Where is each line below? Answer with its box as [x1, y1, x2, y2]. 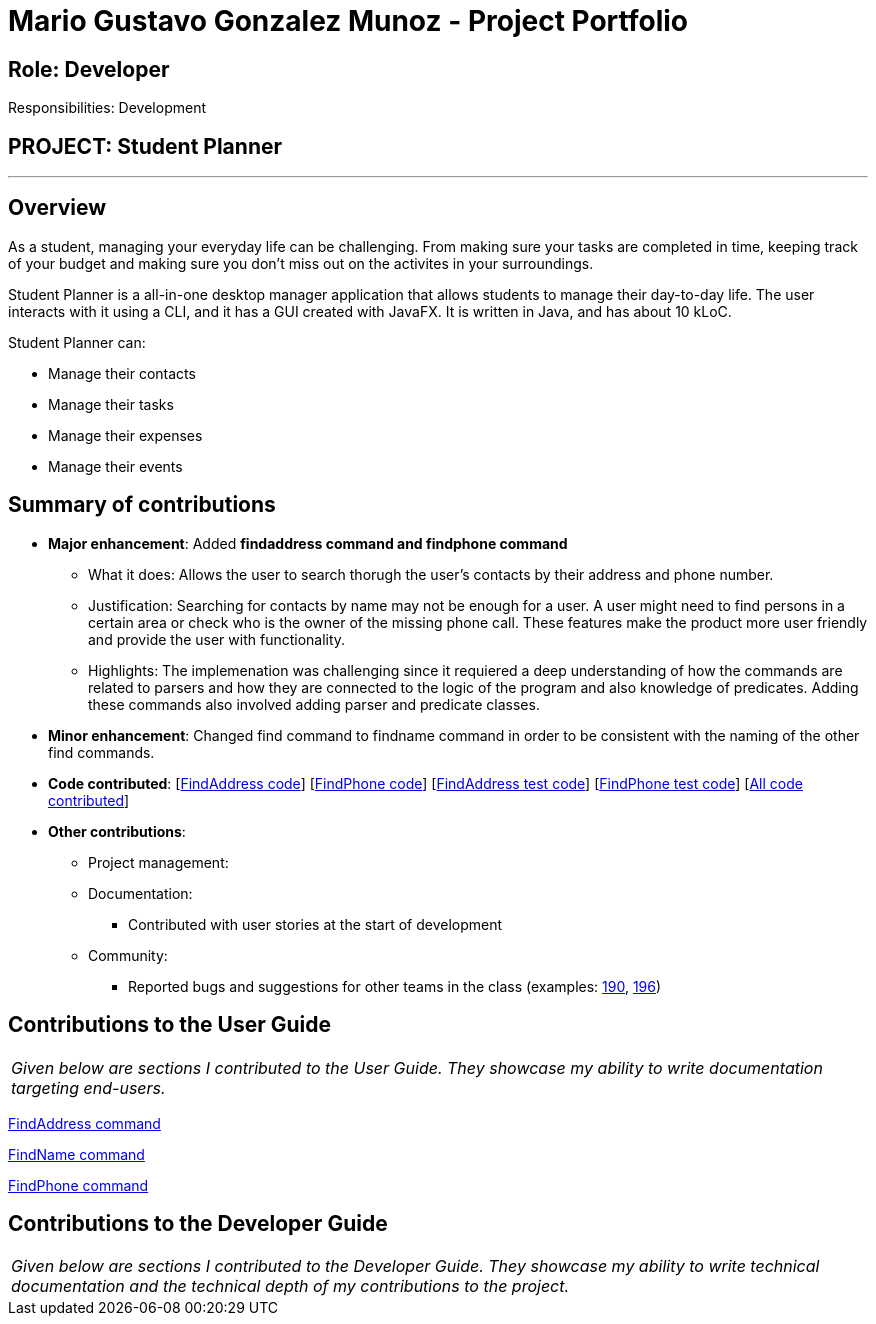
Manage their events [48, 457, 183, 475]
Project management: [88, 853, 229, 871]
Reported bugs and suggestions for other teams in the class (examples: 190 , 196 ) [128, 977, 662, 995]
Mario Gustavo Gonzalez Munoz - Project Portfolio [8, 4, 688, 38]
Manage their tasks [48, 395, 174, 413]
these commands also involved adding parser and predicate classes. [88, 695, 540, 713]
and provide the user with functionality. [88, 630, 346, 648]
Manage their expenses [48, 426, 203, 444]
